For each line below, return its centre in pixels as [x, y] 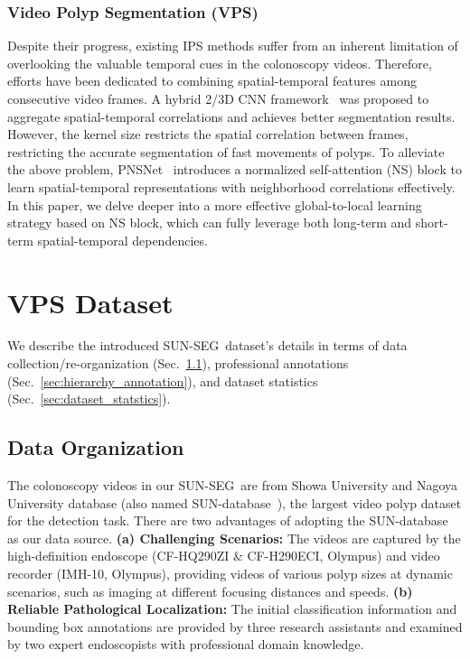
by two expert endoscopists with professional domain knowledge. [186, 644]
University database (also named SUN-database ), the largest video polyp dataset [235, 502]
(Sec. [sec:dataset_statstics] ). [89, 399]
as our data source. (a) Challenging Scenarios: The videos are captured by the [234, 538]
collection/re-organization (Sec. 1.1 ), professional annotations [178, 363]
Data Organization [96, 447]
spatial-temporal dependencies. [122, 240]
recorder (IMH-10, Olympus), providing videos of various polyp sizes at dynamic [230, 574]
